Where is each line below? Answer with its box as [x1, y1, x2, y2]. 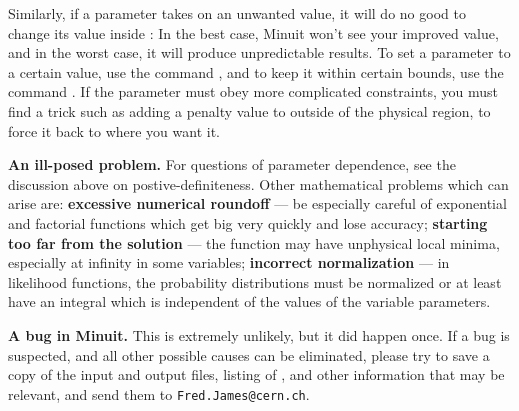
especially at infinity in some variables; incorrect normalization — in [8, 252, 450, 273]
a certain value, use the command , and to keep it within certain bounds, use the [8, 61, 504, 82]
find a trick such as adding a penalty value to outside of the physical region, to [8, 100, 491, 121]
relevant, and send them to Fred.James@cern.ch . [8, 383, 310, 404]
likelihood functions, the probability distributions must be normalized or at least [8, 271, 502, 292]
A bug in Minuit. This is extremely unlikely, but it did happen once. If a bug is [8, 324, 510, 345]
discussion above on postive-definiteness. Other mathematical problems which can [8, 173, 509, 194]
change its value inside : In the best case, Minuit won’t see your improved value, [8, 22, 499, 43]
